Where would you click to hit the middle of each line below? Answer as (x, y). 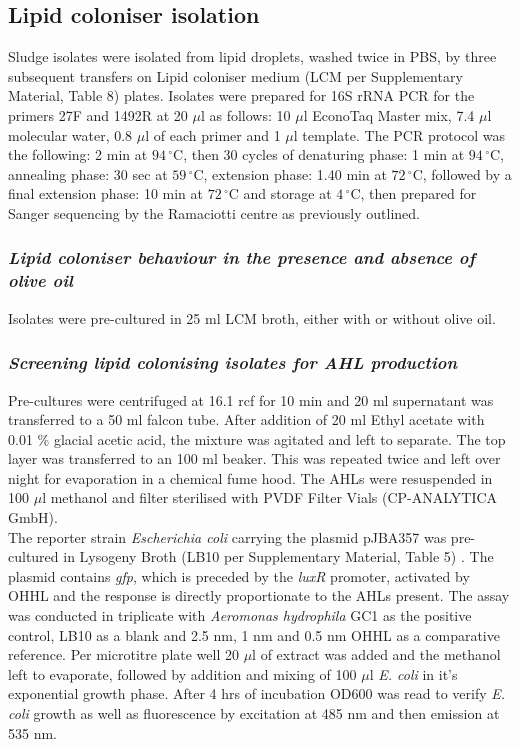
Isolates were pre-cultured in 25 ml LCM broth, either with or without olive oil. (252, 317)
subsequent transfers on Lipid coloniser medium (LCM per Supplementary (235, 75)
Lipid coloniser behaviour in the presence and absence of (241, 257)
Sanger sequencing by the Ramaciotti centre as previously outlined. (214, 212)
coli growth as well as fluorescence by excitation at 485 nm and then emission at (254, 713)
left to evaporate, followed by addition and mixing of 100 (182, 673)
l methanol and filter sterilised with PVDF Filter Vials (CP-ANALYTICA (270, 497)
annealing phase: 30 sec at (88, 173)
